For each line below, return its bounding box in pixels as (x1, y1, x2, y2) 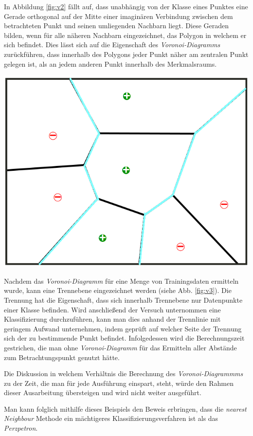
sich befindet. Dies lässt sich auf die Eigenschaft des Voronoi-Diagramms (4, 39, 220, 50)
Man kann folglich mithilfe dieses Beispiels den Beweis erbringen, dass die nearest (4, 403, 247, 414)
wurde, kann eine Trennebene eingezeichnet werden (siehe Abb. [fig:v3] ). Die (4, 285, 232, 295)
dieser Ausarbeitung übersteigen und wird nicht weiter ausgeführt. (4, 387, 201, 398)
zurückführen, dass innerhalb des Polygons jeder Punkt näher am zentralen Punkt (4, 49, 249, 59)
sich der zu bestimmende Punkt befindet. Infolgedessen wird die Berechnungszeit (4, 333, 245, 343)
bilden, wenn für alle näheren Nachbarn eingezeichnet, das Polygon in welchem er (4, 30, 247, 40)
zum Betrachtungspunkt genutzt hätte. (4, 352, 120, 362)
